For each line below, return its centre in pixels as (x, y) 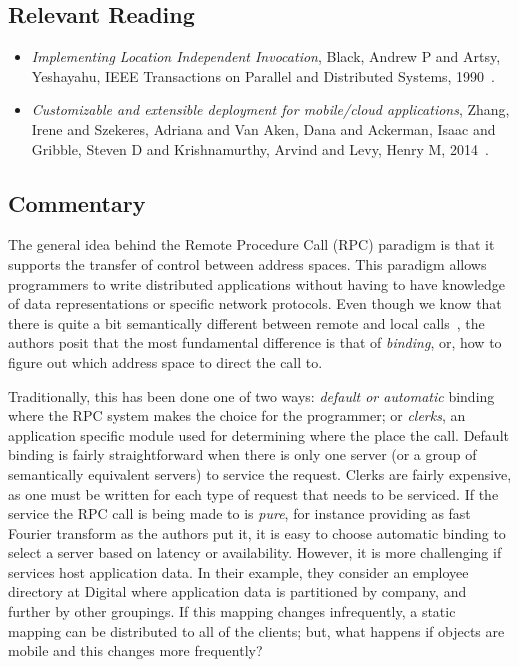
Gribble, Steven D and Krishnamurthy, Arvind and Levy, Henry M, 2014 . (260, 148)
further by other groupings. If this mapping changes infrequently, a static (232, 611)
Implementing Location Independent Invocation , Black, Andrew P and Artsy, (266, 56)
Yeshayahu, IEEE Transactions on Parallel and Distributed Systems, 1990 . (263, 75)
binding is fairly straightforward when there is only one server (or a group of (242, 454)
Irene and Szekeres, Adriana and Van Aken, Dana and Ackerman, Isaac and (263, 128)
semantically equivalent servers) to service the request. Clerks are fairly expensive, (260, 473)
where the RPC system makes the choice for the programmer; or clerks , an (237, 415)
